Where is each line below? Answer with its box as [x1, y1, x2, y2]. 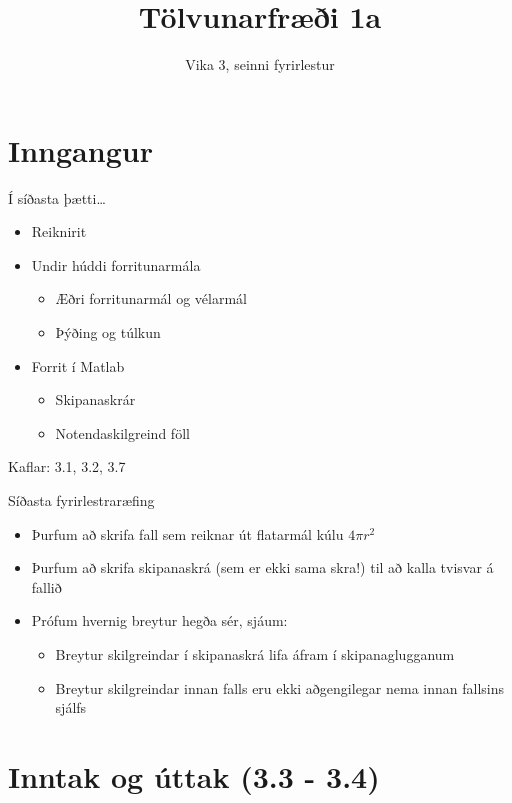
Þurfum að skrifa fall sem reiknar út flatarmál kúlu [31, 523, 344, 544]
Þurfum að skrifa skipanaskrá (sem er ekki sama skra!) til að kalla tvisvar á [31, 557, 494, 578]
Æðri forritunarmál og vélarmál [55, 288, 247, 309]
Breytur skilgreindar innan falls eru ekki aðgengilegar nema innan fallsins [55, 677, 504, 698]
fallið [31, 576, 62, 597]
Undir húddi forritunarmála [31, 254, 201, 275]
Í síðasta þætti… [8, 187, 106, 208]
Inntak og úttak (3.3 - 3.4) [8, 755, 380, 796]
